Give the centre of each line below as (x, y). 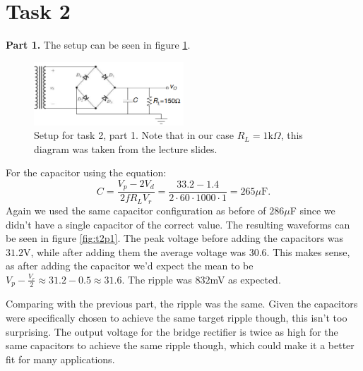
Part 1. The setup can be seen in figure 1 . (98, 45)
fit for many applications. (60, 359)
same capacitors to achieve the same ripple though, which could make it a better (180, 345)
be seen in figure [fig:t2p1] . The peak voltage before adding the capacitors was (174, 238)
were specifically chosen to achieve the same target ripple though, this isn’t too (177, 317)
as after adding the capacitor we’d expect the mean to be (130, 266)
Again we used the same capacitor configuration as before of (136, 210)
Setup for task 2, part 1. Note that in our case (134, 135)
